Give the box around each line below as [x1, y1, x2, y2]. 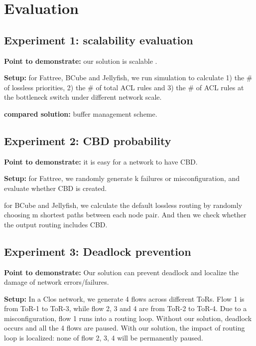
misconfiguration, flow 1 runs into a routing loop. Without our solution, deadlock [4, 313, 252, 323]
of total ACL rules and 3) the [96, 82, 186, 92]
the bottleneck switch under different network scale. [4, 92, 162, 102]
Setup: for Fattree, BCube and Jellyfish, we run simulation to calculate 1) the [4, 72, 245, 83]
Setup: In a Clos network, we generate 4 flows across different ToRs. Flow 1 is [4, 293, 245, 304]
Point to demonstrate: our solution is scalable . [4, 55, 157, 66]
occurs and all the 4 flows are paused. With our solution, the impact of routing [4, 323, 245, 333]
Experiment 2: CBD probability [4, 133, 171, 148]
